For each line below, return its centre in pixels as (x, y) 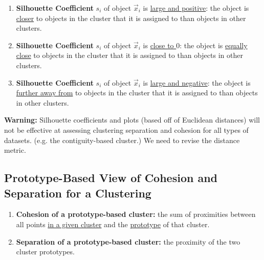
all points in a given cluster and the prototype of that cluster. (113, 224)
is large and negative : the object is (197, 82)
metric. (15, 150)
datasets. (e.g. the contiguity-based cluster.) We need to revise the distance (122, 140)
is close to (158, 45)
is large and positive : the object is (196, 8)
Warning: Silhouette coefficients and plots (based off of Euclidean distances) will (132, 120)
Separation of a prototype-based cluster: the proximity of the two (128, 241)
